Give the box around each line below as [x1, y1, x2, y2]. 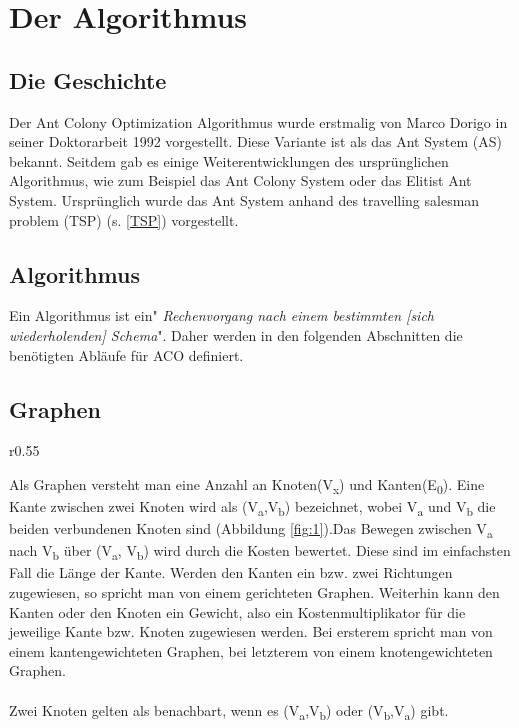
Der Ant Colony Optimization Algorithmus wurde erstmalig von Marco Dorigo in [9, 111, 508, 132]
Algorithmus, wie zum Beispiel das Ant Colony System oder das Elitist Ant [9, 170, 472, 191]
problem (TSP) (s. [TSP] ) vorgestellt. [9, 209, 239, 230]
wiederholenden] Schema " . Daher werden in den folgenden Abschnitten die [9, 324, 463, 345]
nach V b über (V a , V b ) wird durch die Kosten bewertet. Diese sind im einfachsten [9, 540, 511, 564]
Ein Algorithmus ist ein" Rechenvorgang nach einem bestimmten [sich [9, 305, 435, 326]
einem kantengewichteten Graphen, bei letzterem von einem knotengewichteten [9, 640, 493, 661]
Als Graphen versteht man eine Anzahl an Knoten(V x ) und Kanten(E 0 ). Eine [9, 473, 485, 497]
